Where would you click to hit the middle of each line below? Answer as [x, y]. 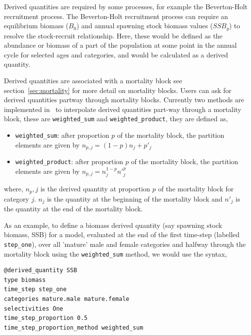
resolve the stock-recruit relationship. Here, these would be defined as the [113, 35]
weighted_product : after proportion [69, 161]
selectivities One [34, 308]
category [17, 198]
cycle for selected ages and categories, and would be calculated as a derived [116, 54]
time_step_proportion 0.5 [46, 318]
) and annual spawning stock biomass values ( [145, 26]
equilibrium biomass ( [36, 26]
